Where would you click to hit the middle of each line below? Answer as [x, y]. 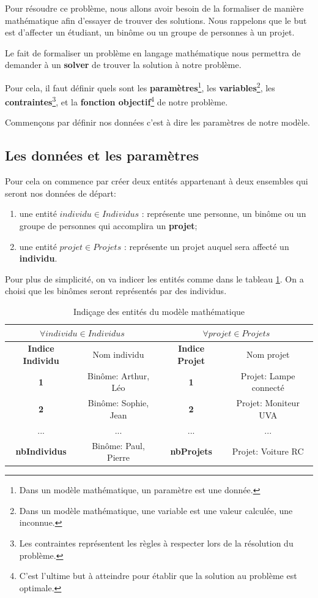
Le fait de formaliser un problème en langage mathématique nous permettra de [153, 52]
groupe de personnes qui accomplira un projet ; [108, 226]
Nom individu [118, 354]
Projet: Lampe [268, 375]
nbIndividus [41, 451]
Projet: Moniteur [268, 403]
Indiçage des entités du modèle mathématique [159, 312]
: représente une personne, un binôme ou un [224, 214]
